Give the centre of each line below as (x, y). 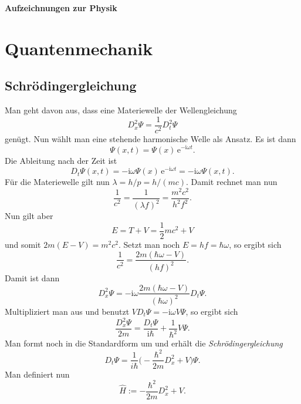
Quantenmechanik (79, 48)
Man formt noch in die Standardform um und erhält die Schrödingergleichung (144, 343)
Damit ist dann (32, 277)
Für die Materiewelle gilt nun (57, 182)
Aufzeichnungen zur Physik (61, 8)
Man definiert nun (37, 374)
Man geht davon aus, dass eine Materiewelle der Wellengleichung (121, 110)
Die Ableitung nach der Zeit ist (61, 160)
